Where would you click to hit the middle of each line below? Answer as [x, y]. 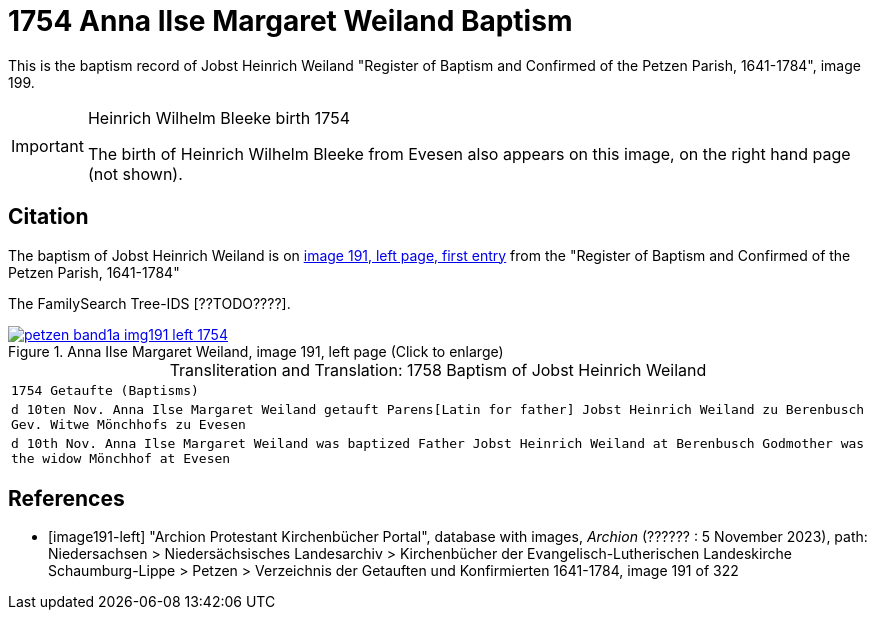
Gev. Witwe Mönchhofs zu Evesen [128, 424]
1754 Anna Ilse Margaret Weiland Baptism [290, 21]
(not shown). [135, 173]
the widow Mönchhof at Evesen [121, 458]
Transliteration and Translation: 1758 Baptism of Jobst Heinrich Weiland [438, 369]
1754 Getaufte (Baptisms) [105, 390]
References [66, 499]
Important [47, 145]
